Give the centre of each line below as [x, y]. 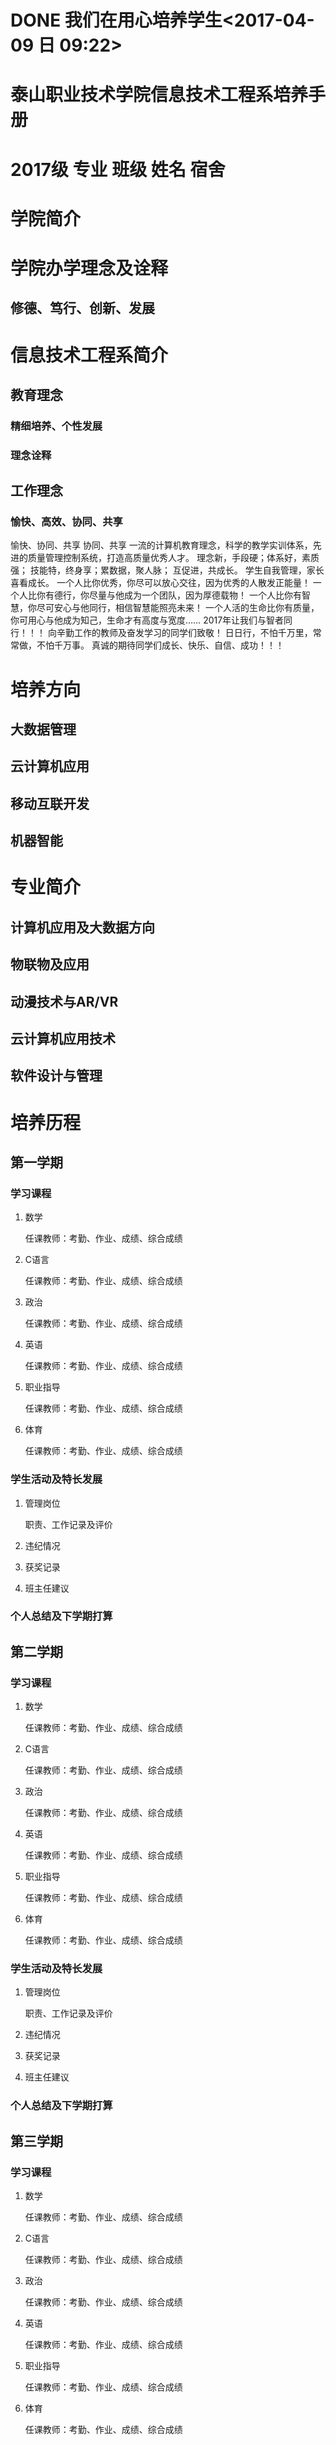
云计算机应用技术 [63, 1038]
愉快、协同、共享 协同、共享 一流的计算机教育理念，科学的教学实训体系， [161, 545]
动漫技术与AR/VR [64, 1001]
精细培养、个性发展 [56, 426]
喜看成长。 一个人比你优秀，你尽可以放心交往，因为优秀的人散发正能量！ [160, 583]
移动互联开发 [50, 803]
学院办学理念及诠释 [89, 268]
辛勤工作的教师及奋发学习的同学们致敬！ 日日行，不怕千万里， [184, 633]
